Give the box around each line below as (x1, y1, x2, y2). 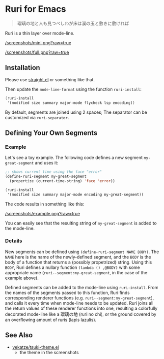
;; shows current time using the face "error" (5, 169, 102, 174)
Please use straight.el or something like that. (5, 76, 95, 82)
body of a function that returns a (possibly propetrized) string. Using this (5, 259, 152, 265)
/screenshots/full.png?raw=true (5, 49, 70, 55)
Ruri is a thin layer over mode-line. (5, 30, 75, 36)
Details (5, 237, 23, 244)
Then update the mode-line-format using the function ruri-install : (5, 86, 142, 92)
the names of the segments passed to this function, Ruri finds (5, 290, 130, 295)
